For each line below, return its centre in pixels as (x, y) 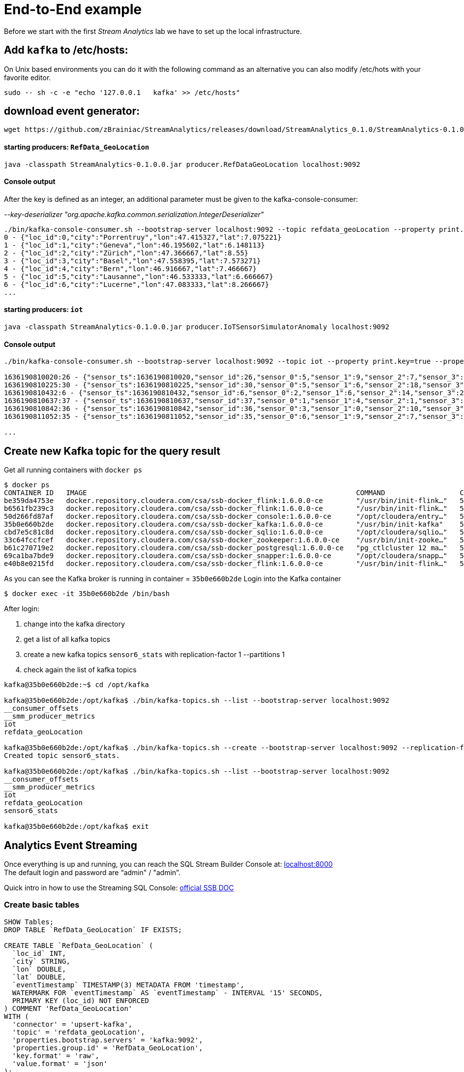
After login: (22, 609)
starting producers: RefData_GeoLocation (77, 147)
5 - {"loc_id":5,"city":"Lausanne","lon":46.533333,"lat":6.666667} (139, 276)
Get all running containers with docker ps (73, 470)
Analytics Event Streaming (71, 845)
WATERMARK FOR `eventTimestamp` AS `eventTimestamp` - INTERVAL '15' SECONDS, (168, 993)
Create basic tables (42, 905)
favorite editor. (28, 77)
